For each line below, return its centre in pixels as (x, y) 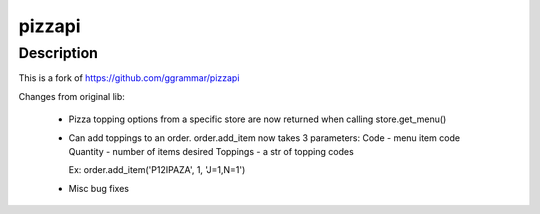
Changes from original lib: (71, 96)
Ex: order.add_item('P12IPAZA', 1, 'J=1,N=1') (157, 170)
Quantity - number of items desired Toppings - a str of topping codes (211, 151)
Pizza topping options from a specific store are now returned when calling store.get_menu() (257, 119)
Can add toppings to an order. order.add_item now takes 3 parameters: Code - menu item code (264, 137)
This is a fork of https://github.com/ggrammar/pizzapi (129, 78)
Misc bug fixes (99, 188)
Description (58, 53)
